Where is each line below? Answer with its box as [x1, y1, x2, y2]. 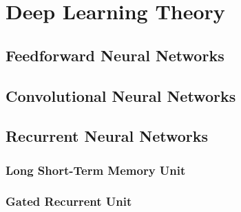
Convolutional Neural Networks [6, 85, 236, 106]
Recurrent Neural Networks [6, 125, 209, 147]
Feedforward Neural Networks [6, 44, 224, 65]
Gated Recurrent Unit [6, 193, 132, 210]
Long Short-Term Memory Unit [6, 161, 186, 178]
